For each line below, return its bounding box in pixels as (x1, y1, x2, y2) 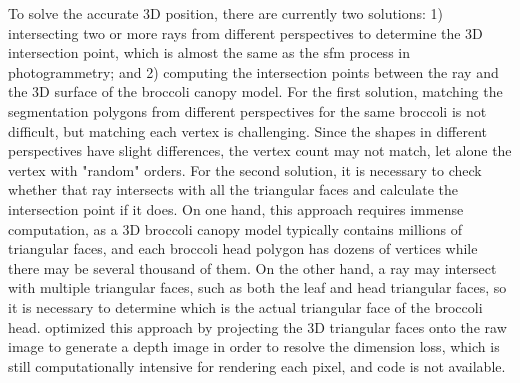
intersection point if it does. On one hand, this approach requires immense (8, 198, 464, 219)
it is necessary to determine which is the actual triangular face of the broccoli (8, 296, 483, 317)
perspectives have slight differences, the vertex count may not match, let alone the (8, 140, 512, 161)
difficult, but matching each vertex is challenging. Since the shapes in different (8, 120, 488, 141)
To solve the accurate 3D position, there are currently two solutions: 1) (8, 3, 444, 23)
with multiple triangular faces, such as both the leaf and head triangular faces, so (8, 277, 507, 298)
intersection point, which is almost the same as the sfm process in (8, 42, 410, 63)
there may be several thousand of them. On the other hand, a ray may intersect (8, 257, 497, 278)
